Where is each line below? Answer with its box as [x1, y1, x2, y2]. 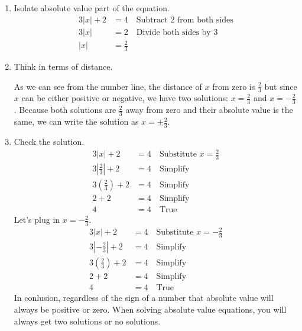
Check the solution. [14, 135, 85, 147]
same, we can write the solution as [14, 115, 139, 128]
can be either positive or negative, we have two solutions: [21, 92, 228, 104]
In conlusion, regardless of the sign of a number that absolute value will [14, 291, 274, 304]
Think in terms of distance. [14, 60, 113, 73]
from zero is [212, 80, 255, 92]
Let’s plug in [14, 213, 60, 226]
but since [264, 80, 297, 92]
